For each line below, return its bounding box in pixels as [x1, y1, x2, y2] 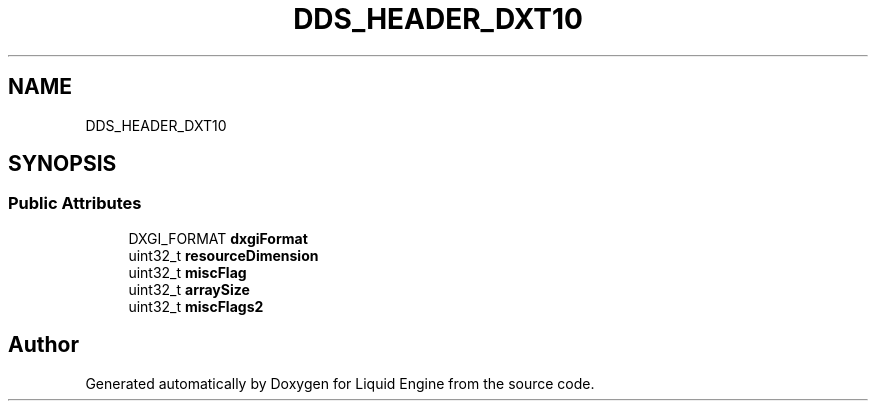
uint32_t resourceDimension [128, 246, 319, 264]
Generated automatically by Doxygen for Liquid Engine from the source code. [85, 374, 595, 392]
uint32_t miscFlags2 [128, 297, 264, 315]
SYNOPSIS [8, 151, 117, 177]
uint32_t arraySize [128, 280, 250, 298]
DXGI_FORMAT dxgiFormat [128, 229, 308, 247]
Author [8, 332, 79, 358]
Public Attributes [8, 193, 142, 214]
